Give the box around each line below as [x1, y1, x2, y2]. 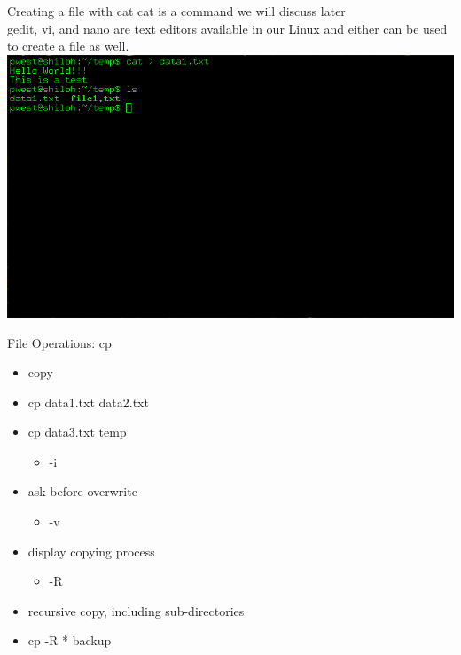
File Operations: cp [7, 333, 112, 351]
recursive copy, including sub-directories [27, 601, 245, 619]
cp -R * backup [27, 631, 112, 650]
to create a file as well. [7, 36, 129, 55]
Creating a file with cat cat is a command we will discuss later [7, 2, 346, 20]
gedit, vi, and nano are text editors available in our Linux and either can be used [7, 19, 448, 37]
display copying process [27, 541, 155, 560]
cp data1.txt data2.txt [27, 392, 149, 411]
